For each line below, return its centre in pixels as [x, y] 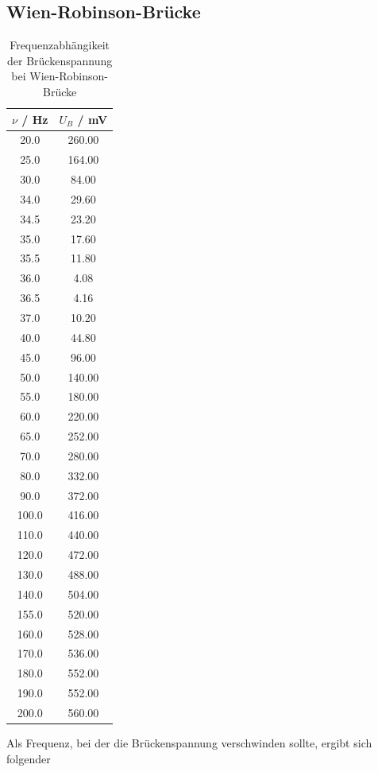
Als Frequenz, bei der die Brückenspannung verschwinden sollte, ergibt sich [189, 742]
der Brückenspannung [60, 60]
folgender [29, 758]
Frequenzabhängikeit [60, 45]
